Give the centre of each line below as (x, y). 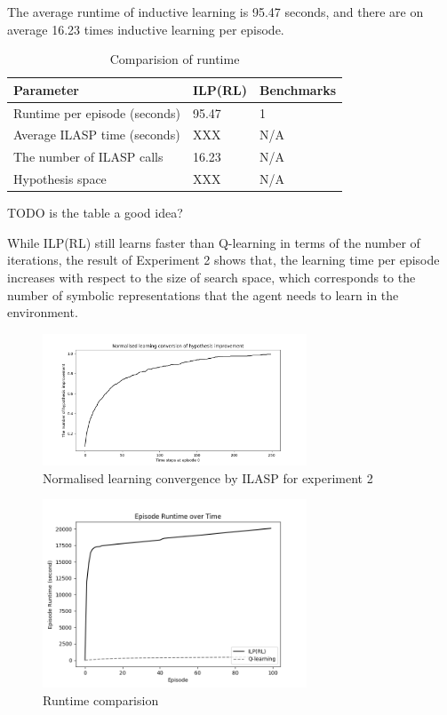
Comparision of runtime (175, 59)
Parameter (46, 89)
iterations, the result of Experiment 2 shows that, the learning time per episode (223, 260)
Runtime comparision (101, 699)
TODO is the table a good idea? (95, 213)
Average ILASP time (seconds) (97, 135)
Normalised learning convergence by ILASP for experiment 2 (208, 477)
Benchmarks (298, 89)
